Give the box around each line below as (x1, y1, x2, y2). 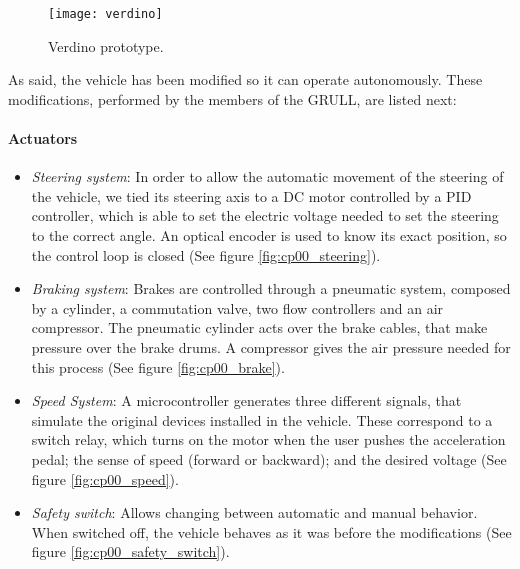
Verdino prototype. (48, 35, 164, 56)
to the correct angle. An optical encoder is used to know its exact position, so (31, 225, 507, 246)
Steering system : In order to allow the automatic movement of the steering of (31, 166, 504, 187)
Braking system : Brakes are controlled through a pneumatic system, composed (31, 278, 511, 299)
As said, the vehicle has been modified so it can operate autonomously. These (8, 69, 483, 90)
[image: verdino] (48, 7, 163, 21)
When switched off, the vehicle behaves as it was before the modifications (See (31, 521, 512, 542)
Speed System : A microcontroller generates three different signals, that (31, 390, 462, 411)
